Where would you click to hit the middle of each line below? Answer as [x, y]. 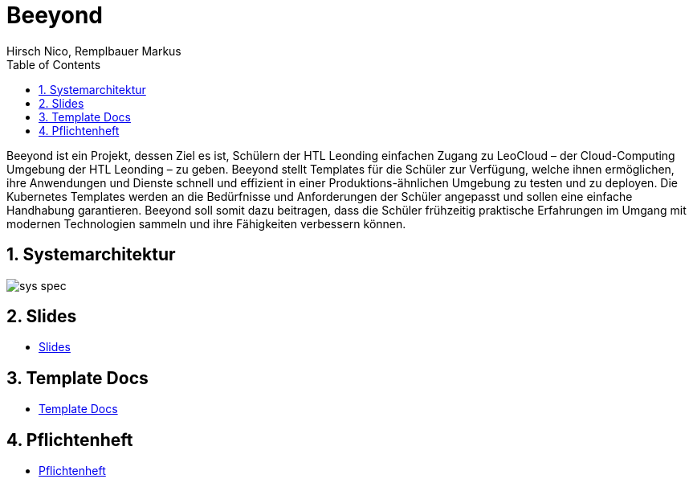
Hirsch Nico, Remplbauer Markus [94, 51]
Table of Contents [54, 64]
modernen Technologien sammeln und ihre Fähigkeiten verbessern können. [206, 223]
